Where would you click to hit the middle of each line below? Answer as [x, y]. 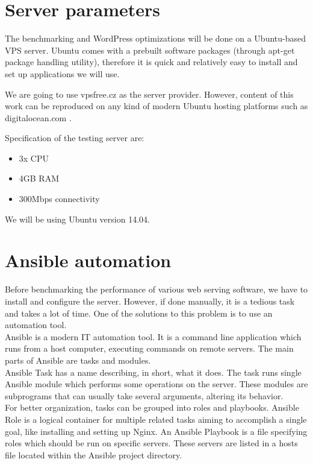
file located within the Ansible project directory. [94, 454]
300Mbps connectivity [59, 199]
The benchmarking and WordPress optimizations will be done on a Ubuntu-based [155, 38]
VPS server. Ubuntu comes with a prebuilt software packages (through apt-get [150, 50]
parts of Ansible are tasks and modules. [78, 360]
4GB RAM [39, 178]
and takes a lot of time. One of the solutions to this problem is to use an [139, 313]
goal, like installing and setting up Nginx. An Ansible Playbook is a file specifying [156, 431]
